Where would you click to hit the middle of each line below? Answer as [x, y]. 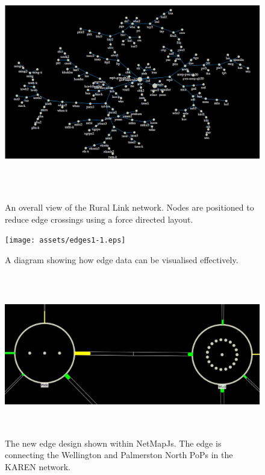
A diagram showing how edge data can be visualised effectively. [122, 259]
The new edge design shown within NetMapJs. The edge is [113, 443]
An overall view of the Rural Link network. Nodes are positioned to [129, 207]
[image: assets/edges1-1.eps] [65, 241]
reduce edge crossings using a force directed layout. [99, 219]
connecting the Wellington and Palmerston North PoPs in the [119, 455]
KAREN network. [38, 466]
